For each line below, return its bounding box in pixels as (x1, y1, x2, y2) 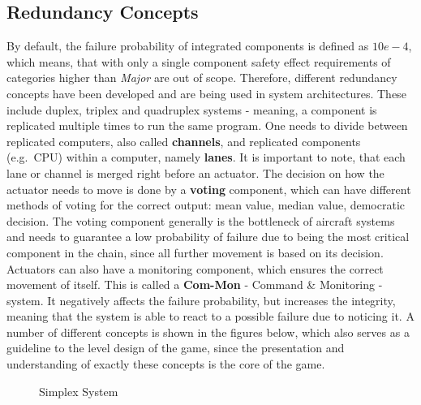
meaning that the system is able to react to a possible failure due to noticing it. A (6, 308, 415, 325)
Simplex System (39, 382, 118, 399)
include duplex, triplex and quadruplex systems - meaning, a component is (6, 101, 377, 118)
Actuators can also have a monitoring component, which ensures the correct (6, 260, 384, 277)
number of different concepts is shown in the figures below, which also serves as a (6, 323, 410, 340)
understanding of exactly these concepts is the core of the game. (6, 355, 325, 373)
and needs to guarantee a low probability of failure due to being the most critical (6, 228, 410, 245)
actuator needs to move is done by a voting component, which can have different (6, 180, 411, 197)
